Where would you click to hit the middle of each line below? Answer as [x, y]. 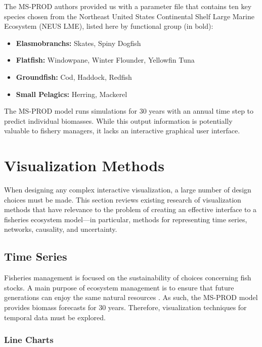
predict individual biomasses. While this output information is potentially [118, 120]
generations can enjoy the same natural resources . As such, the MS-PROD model [131, 297]
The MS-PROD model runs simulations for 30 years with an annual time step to [129, 111]
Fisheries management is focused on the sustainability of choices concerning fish [128, 278]
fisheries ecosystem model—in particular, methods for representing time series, [126, 219]
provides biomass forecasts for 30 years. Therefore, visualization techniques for [125, 307]
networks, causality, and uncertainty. [61, 229]
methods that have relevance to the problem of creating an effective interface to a [130, 209]
